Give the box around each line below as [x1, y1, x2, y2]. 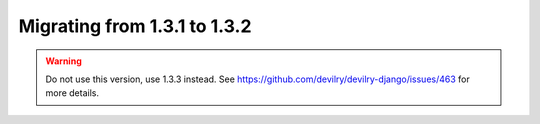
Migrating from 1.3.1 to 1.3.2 [18, 15, 252, 37]
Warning [45, 55, 82, 67]
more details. [45, 87, 100, 99]
